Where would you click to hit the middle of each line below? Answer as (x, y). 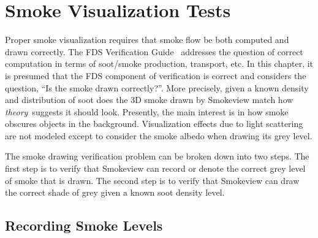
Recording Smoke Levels (84, 225)
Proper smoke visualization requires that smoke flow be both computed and (147, 40)
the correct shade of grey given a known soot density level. (115, 192)
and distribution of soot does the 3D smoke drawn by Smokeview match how (149, 100)
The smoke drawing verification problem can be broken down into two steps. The (157, 156)
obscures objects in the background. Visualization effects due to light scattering (154, 124)
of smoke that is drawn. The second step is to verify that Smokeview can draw (152, 180)
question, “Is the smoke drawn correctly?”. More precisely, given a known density (157, 87)
